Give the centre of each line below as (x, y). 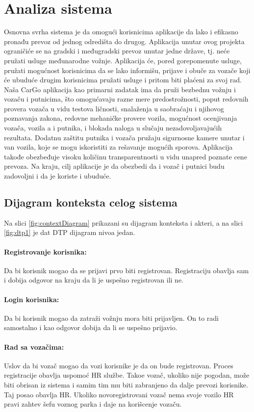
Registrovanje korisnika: (45, 251)
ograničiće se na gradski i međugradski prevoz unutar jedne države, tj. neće (117, 51)
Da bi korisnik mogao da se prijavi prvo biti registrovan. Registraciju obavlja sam (127, 270)
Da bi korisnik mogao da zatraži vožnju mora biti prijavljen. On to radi (112, 318)
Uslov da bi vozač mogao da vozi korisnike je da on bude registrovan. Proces (119, 365)
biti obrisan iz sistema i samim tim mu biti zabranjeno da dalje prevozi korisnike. (126, 384)
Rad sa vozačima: (34, 347)
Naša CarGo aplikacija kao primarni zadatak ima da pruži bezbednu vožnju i (120, 89)
